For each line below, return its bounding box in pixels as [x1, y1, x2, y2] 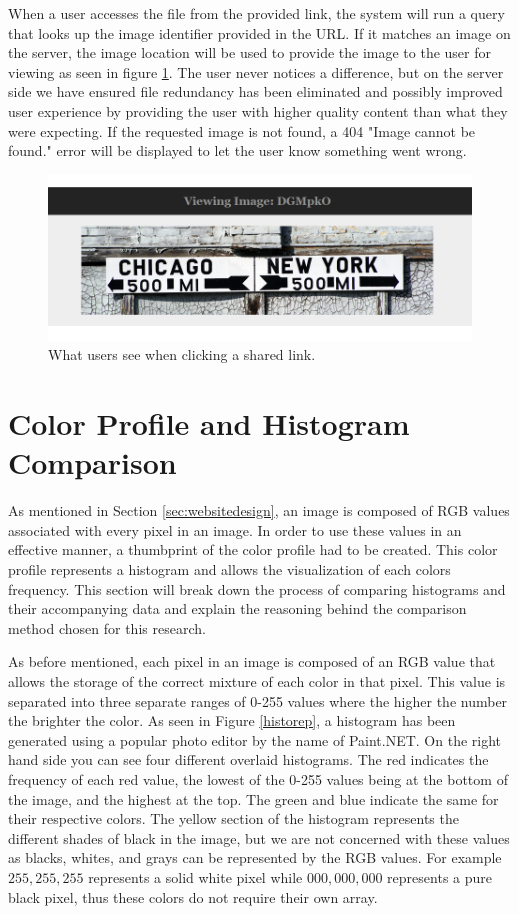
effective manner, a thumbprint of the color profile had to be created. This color [8, 539, 498, 560]
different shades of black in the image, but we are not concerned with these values [8, 827, 510, 848]
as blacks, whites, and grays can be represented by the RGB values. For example [8, 847, 502, 868]
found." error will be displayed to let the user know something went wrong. [8, 140, 467, 161]
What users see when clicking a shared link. [48, 344, 316, 365]
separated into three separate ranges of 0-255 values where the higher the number [8, 690, 508, 711]
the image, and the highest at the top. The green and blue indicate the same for [8, 788, 499, 809]
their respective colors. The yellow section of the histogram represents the [8, 808, 459, 829]
